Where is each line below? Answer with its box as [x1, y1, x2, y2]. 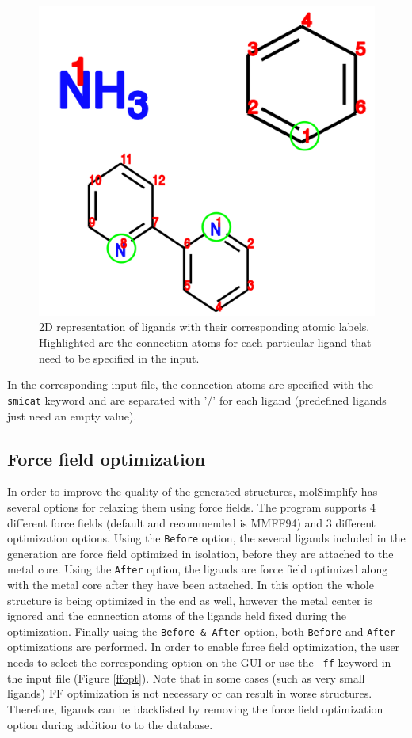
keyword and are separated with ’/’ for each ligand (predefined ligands [44, 391, 387, 408]
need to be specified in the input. [39, 349, 200, 366]
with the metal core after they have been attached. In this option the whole [7, 576, 374, 593]
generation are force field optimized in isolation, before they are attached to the [7, 545, 394, 561]
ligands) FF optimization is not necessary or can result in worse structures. [7, 685, 372, 702]
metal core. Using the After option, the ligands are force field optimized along [7, 561, 388, 577]
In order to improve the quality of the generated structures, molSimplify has [7, 483, 378, 500]
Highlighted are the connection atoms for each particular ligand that [39, 334, 372, 351]
